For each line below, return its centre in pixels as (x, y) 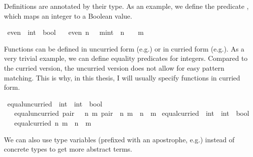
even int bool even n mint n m (75, 32)
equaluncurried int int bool (55, 103)
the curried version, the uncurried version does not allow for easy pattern (114, 67)
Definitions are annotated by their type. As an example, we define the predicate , (126, 6)
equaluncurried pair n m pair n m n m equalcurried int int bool (132, 113)
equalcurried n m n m (53, 122)
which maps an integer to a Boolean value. (68, 15)
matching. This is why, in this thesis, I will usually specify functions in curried (122, 77)
